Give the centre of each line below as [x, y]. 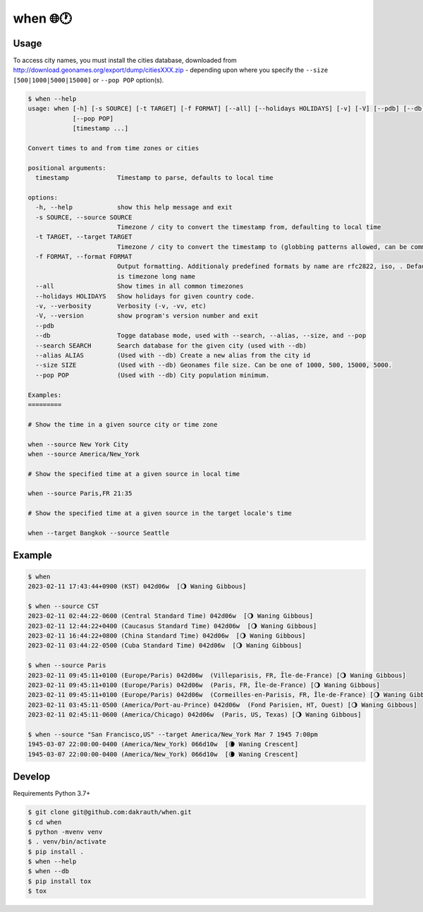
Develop [32, 777]
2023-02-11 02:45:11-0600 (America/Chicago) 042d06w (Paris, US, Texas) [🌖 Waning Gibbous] [195, 715]
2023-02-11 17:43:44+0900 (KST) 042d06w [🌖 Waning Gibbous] [137, 586]
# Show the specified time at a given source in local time [134, 474]
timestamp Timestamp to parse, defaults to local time [154, 177]
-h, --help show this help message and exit [134, 207]
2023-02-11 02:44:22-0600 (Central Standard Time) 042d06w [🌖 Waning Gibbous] [171, 616]
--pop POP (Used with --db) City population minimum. [153, 375]
